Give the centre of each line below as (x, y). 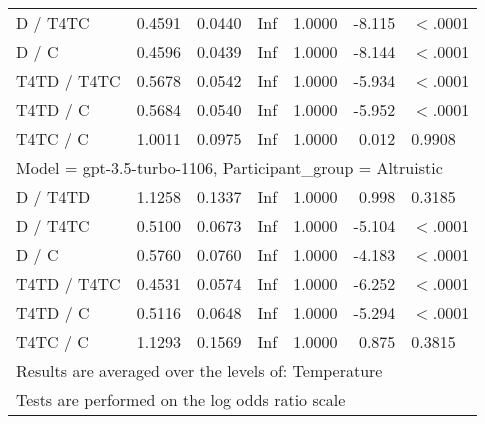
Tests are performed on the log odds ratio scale (181, 399)
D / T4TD (53, 196)
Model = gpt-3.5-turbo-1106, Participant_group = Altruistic (229, 167)
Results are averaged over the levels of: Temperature (199, 370)
